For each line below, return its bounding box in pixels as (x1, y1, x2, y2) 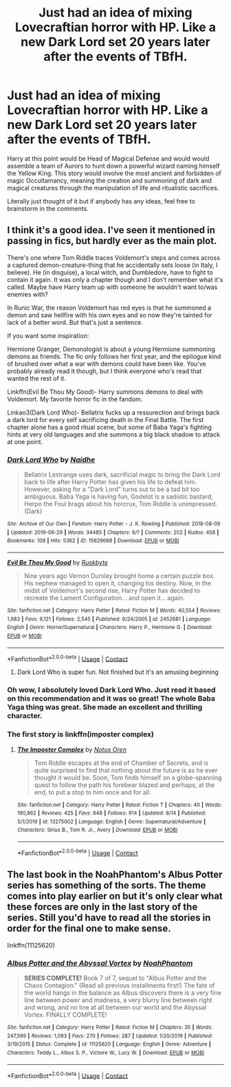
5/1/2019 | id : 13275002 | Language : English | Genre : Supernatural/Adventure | (16, 818, 206, 825)
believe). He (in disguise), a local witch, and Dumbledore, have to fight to (7, 268, 213, 277)
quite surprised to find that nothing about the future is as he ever (34, 766, 218, 774)
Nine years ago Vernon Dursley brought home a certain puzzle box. (23, 572, 215, 580)
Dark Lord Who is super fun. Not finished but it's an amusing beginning (16, 668, 219, 677)
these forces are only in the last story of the (7, 901, 198, 913)
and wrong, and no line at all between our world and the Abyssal (23, 1003, 207, 1011)
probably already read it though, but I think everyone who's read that (7, 367, 202, 375)
